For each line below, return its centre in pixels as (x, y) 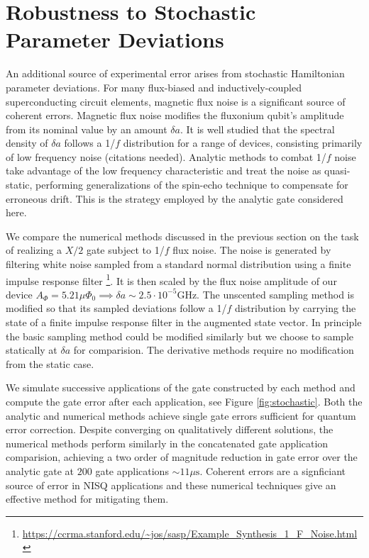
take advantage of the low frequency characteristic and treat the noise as (164, 171)
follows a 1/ (90, 143)
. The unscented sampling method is (275, 294)
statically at (32, 350)
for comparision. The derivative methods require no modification (214, 350)
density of (27, 143)
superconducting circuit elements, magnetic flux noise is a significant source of (176, 101)
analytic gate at (40, 471)
